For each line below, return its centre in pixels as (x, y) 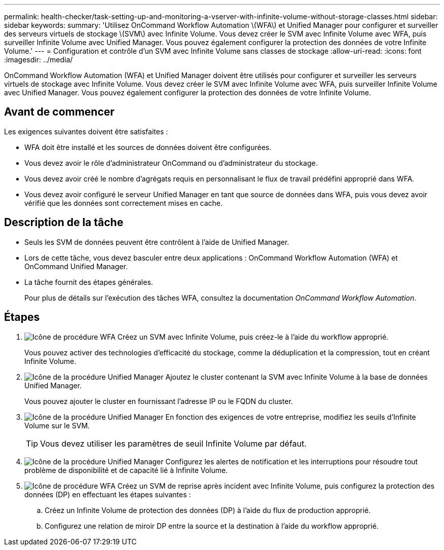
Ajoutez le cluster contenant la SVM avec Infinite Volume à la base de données (297, 377)
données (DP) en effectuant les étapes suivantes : (108, 494)
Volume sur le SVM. (57, 425)
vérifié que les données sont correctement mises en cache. (124, 203)
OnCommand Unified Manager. (76, 266)
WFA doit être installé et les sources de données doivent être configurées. (148, 147)
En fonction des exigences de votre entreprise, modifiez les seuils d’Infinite (291, 417)
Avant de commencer (59, 112)
